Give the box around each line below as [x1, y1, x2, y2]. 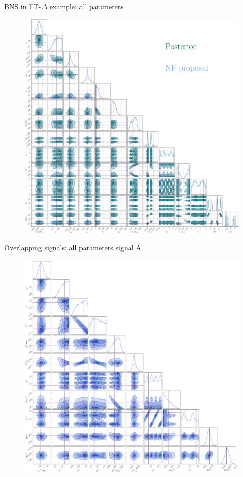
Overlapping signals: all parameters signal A [4, 242, 141, 253]
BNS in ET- [4, 1, 42, 11]
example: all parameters [49, 1, 124, 11]
